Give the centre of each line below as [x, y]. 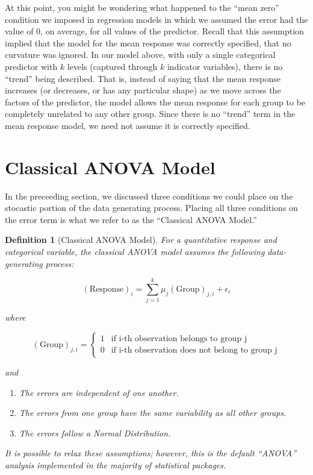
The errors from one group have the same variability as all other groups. [153, 413]
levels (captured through [112, 66]
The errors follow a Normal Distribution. [95, 433]
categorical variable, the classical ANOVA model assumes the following [135, 252]
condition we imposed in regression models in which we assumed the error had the [156, 19]
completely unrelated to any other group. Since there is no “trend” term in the [150, 114]
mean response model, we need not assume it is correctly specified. [128, 125]
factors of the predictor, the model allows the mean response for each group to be [155, 102]
